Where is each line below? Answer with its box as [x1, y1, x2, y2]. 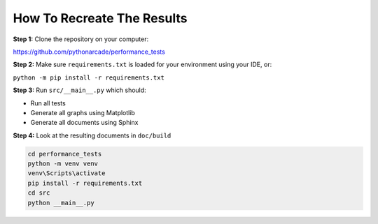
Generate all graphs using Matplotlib [30, 108, 136, 117]
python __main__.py [27, 199, 94, 207]
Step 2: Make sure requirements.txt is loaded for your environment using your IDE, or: [13, 60, 272, 69]
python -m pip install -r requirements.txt [13, 73, 164, 82]
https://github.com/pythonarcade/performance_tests [13, 47, 166, 56]
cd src [27, 189, 50, 197]
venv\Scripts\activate [27, 170, 106, 177]
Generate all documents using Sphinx [30, 119, 139, 127]
